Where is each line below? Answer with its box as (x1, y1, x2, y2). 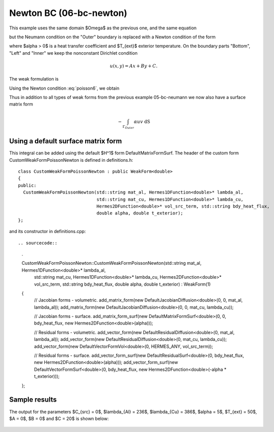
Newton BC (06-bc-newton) (9, 7, 128, 18)
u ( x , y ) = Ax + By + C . (109, 63, 158, 69)
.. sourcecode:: (18, 240, 58, 246)
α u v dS (134, 118, 150, 124)
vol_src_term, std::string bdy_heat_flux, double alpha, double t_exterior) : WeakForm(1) (34, 281, 211, 287)
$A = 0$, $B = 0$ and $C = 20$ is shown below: (9, 416, 109, 422)
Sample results (9, 396, 57, 404)
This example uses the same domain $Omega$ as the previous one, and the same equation (9, 25, 197, 31)
